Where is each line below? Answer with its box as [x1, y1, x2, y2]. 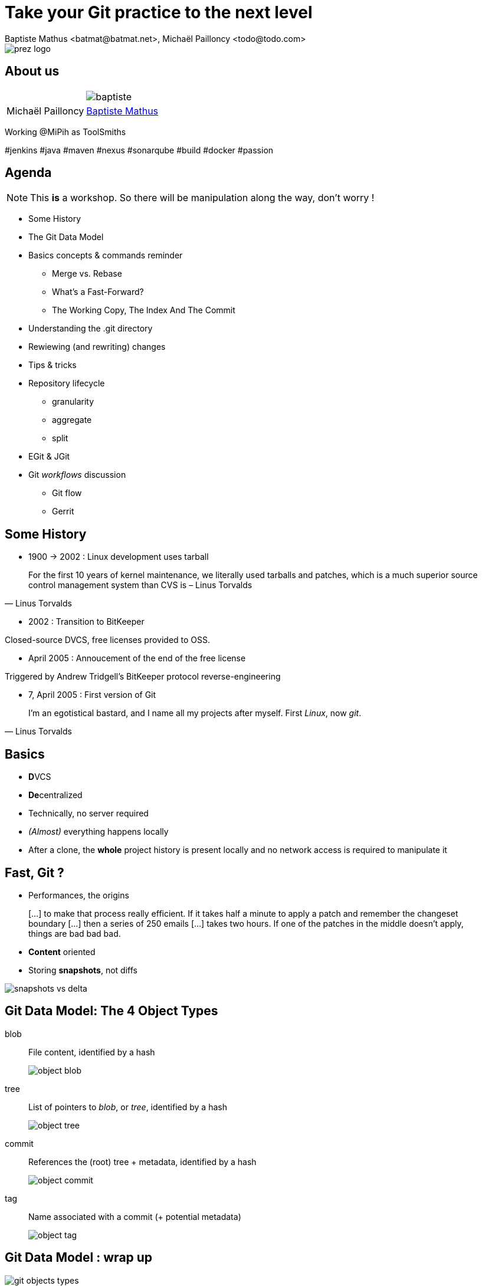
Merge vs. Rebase [52, 268, 122, 279]
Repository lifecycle [28, 378, 105, 389]
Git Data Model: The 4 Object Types [5, 1003, 218, 1019]
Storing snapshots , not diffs [28, 964, 137, 975]
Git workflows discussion [28, 470, 126, 480]
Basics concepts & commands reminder [28, 250, 183, 261]
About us [5, 64, 60, 79]
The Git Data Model [28, 232, 104, 242]
